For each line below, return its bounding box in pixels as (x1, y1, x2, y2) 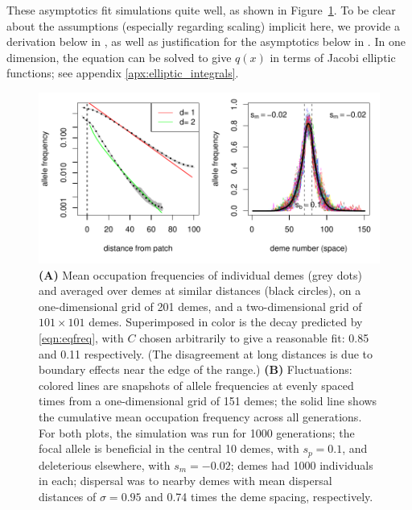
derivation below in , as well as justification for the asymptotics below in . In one (6, 33, 406, 50)
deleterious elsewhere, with (39, 456, 171, 473)
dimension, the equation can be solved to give (6, 48, 232, 65)
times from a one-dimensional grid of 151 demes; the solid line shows (39, 392, 377, 409)
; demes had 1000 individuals (230, 456, 373, 473)
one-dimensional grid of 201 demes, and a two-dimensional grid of (39, 297, 362, 314)
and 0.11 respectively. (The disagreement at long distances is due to (39, 345, 373, 362)
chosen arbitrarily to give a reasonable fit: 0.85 (139, 329, 369, 346)
